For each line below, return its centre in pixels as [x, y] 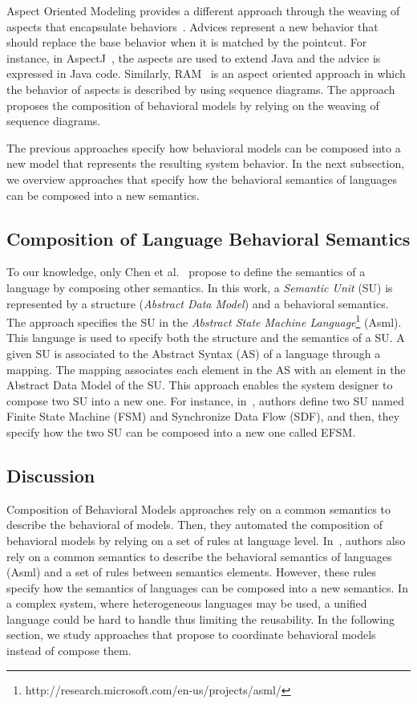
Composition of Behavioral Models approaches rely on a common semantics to [198, 509]
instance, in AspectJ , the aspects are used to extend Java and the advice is [194, 57]
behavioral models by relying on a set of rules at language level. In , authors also [206, 540]
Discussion [51, 475]
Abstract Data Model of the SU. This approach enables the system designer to [200, 385]
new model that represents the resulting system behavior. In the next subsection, [206, 163]
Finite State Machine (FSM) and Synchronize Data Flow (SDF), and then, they [203, 416]
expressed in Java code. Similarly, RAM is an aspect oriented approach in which [206, 73]
